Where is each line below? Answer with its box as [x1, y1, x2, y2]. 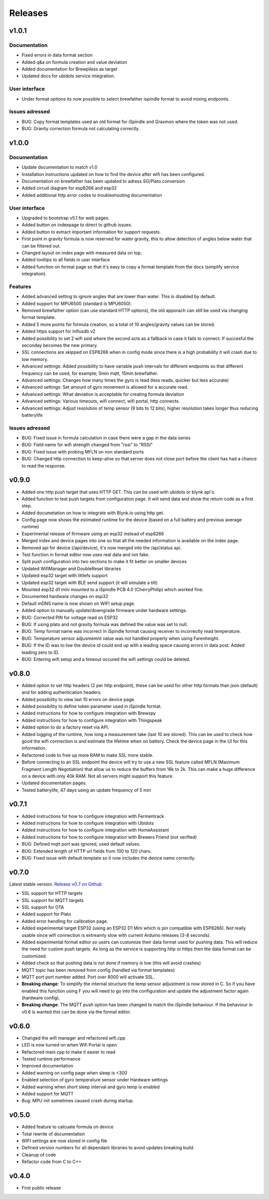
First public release [21, 1185, 61, 1191]
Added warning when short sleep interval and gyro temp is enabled [21, 1084, 160, 1090]
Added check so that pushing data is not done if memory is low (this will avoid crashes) [21, 960, 201, 966]
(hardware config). [21, 995, 60, 1001]
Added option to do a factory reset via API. [21, 724, 110, 730]
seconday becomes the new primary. [21, 342, 98, 348]
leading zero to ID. [21, 649, 59, 655]
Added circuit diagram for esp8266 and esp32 [21, 185, 117, 191]
